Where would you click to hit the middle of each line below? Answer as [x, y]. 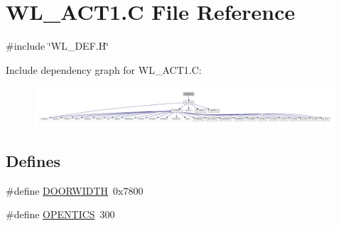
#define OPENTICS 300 [60, 214]
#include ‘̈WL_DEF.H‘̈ [58, 46]
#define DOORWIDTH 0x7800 [75, 190]
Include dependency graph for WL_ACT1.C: [104, 69]
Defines [33, 160]
